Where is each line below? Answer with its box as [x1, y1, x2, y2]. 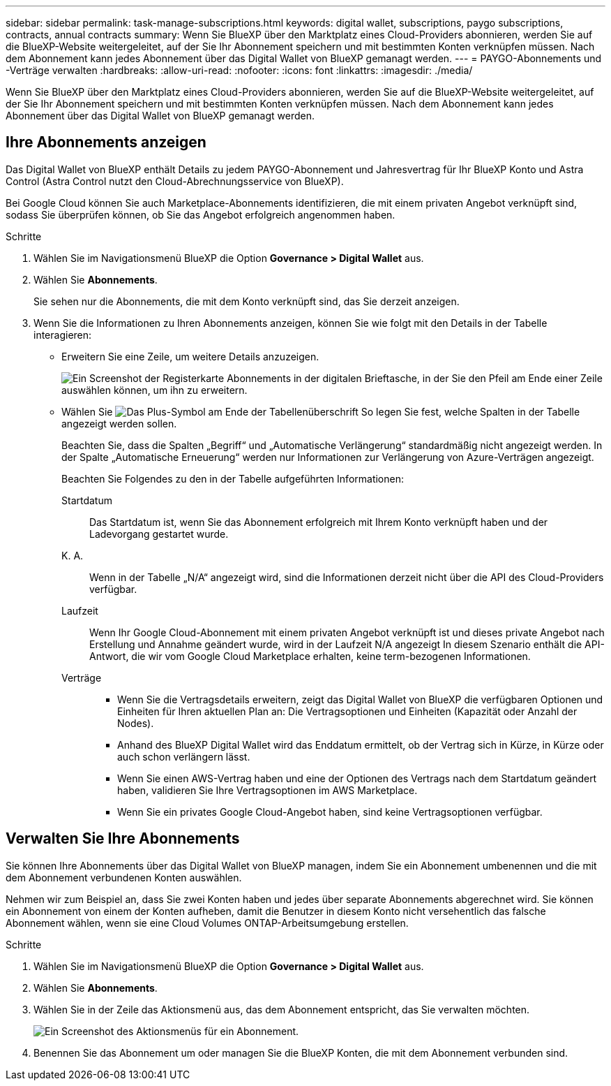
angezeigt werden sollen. [61, 417, 177, 430]
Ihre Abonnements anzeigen [6, 133, 206, 152]
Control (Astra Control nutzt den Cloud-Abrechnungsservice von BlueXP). [6, 175, 344, 187]
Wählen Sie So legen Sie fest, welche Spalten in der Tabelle [61, 405, 580, 418]
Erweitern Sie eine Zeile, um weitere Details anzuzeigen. [61, 350, 319, 362]
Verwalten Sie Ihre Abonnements [6, 830, 240, 848]
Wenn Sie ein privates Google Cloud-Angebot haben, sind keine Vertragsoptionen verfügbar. [117, 805, 543, 818]
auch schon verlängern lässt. [117, 750, 250, 763]
